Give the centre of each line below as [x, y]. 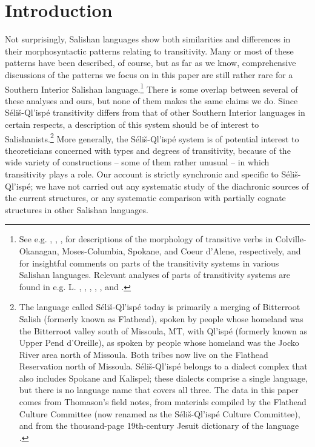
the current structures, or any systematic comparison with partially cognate [145, 198]
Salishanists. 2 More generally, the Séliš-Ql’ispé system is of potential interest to [152, 137]
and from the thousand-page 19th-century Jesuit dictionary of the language [159, 425]
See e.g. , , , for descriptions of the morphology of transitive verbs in [146, 239]
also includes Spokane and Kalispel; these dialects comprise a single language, [163, 378]
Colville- [291, 239]
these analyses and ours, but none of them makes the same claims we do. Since [151, 100]
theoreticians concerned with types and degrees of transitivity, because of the [148, 150]
